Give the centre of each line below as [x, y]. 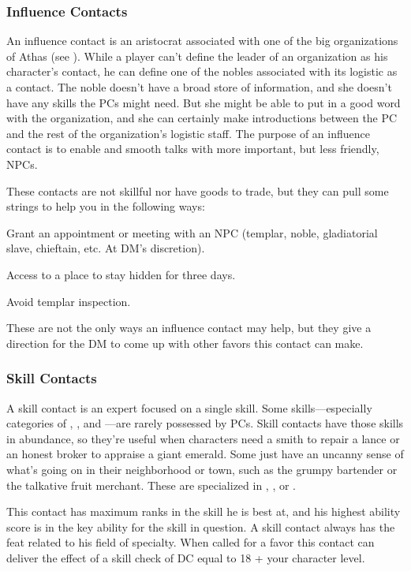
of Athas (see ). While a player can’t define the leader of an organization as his [197, 56]
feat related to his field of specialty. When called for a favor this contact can [191, 542]
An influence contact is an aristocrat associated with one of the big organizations [202, 41]
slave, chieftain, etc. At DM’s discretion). [106, 248]
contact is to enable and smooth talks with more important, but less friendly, [193, 149]
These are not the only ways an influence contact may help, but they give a [189, 328]
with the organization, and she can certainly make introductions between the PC [202, 118]
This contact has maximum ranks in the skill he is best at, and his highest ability [204, 511]
